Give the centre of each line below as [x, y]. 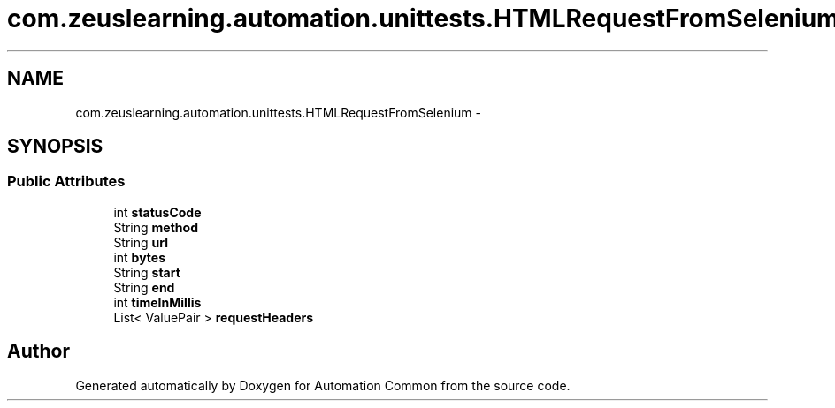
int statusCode [157, 212]
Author [38, 351]
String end [144, 287]
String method [156, 227]
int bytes [139, 257]
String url [141, 242]
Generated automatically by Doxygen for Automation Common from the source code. [323, 385]
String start [147, 272]
